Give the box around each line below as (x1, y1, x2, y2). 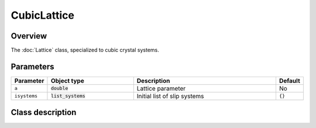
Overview (11, 31, 47, 41)
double (50, 85, 68, 92)
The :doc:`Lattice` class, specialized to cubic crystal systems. (11, 47, 159, 54)
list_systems (50, 93, 86, 99)
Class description (11, 108, 77, 117)
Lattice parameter (136, 84, 186, 92)
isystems (14, 93, 38, 99)
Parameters (11, 61, 54, 71)
